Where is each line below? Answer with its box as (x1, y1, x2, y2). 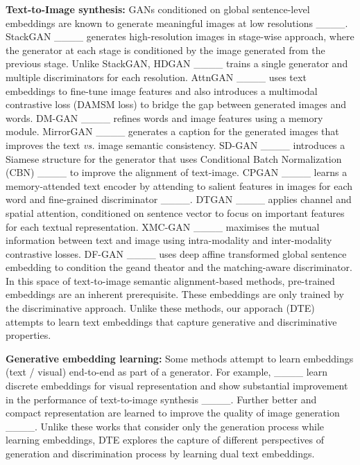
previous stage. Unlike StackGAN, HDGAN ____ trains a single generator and (6, 56, 348, 71)
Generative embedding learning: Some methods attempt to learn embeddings (6, 351, 354, 365)
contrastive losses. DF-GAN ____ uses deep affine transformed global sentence (6, 246, 347, 261)
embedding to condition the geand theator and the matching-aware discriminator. (6, 260, 352, 274)
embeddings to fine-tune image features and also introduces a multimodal (6, 83, 318, 98)
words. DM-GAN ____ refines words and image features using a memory (6, 110, 323, 125)
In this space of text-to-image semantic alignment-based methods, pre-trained (6, 273, 335, 288)
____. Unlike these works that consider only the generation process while (6, 419, 325, 433)
